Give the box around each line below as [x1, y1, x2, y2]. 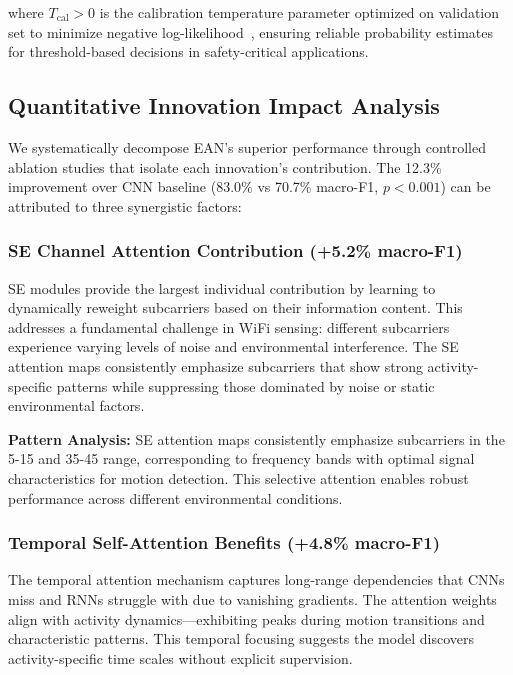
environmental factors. [8, 395, 145, 416]
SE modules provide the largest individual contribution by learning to [8, 277, 436, 298]
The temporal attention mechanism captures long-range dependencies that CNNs [8, 569, 505, 590]
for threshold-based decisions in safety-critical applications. [8, 41, 369, 62]
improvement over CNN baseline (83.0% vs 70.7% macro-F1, [8, 176, 379, 197]
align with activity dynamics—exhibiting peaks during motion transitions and [8, 608, 485, 629]
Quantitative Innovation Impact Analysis [8, 90, 440, 121]
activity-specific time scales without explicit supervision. [8, 647, 353, 668]
